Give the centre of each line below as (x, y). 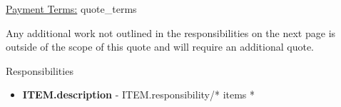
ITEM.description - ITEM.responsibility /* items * (139, 95)
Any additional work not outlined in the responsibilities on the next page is (171, 32)
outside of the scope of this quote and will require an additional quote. (160, 47)
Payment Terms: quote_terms (71, 9)
